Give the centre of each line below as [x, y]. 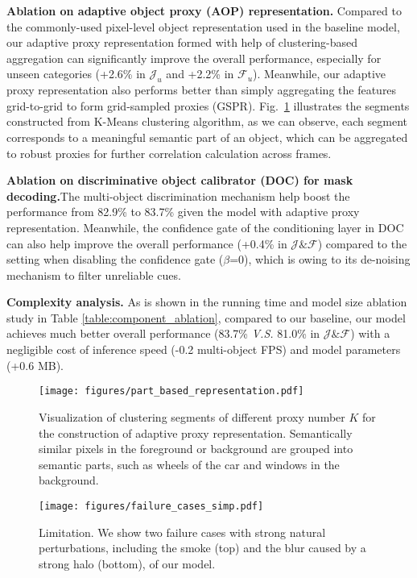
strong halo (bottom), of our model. [127, 563]
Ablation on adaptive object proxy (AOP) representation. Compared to [204, 10]
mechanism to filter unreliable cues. [94, 274]
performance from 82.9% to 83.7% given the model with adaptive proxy [183, 212]
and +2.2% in [200, 74]
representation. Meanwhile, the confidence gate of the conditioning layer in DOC [205, 227]
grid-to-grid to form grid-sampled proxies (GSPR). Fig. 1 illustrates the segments [208, 105]
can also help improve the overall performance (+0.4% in [147, 243]
